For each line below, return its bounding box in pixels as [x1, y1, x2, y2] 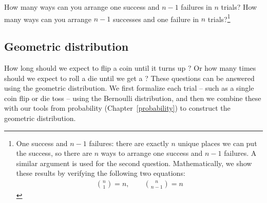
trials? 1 [207, 12, 231, 24]
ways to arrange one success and [101, 148, 203, 158]
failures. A [224, 148, 257, 158]
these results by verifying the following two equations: [16, 168, 185, 178]
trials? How [221, 2, 257, 12]
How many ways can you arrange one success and [4, 2, 160, 12]
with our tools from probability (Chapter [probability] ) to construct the [4, 103, 231, 113]
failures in [181, 2, 212, 12]
